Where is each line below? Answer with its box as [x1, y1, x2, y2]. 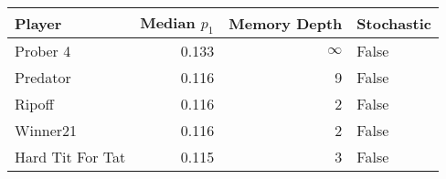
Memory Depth [228, 12, 343, 34]
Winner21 [15, 120, 78, 142]
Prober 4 [15, 40, 71, 62]
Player [15, 12, 62, 34]
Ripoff [15, 93, 54, 115]
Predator [15, 67, 71, 89]
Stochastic [356, 12, 431, 34]
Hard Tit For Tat [15, 146, 126, 168]
